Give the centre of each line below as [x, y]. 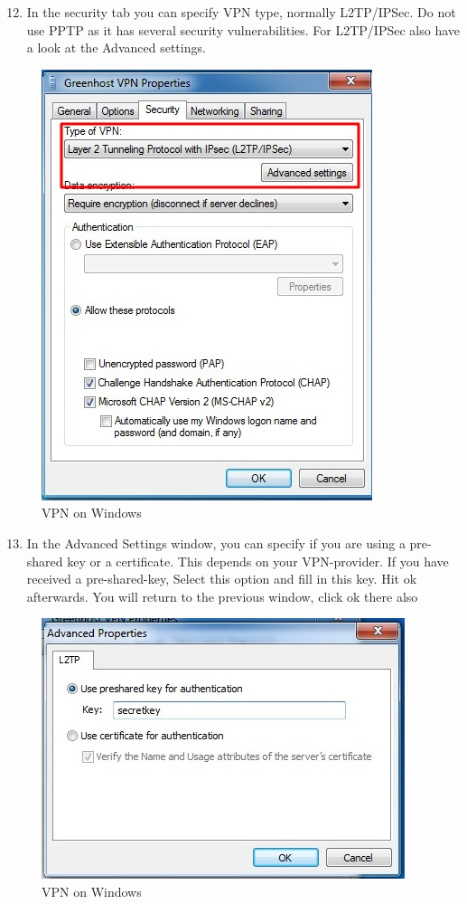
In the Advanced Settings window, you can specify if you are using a [216, 542]
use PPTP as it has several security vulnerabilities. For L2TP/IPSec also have [243, 29]
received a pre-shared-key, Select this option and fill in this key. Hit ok [222, 579]
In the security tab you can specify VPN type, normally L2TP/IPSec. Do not [241, 12]
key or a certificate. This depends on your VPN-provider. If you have [258, 561]
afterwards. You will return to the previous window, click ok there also [222, 596]
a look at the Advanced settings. [116, 48]
